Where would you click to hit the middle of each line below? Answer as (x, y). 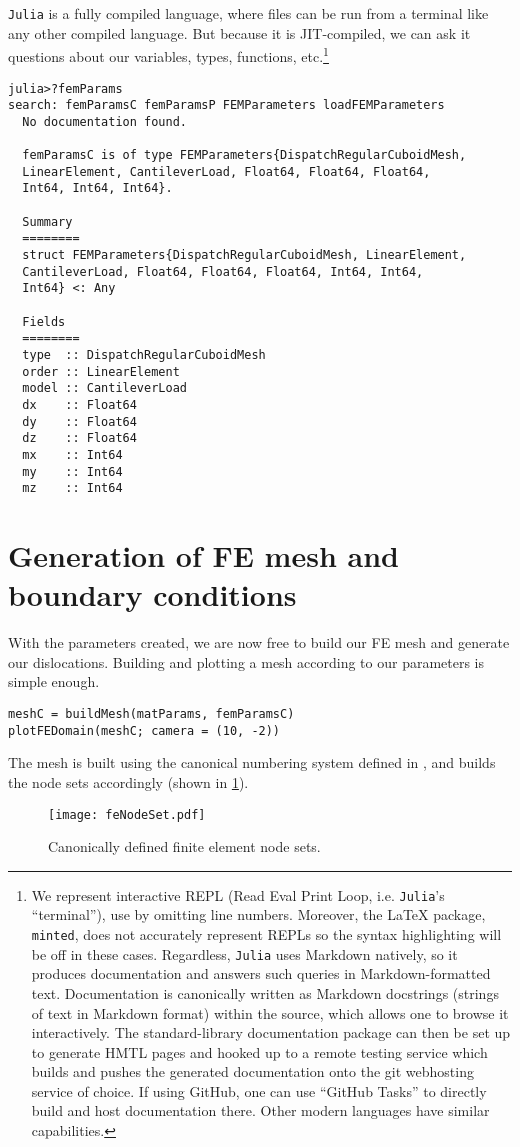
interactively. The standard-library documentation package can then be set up (271, 1032)
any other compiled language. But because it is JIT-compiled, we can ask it (239, 32)
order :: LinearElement (101, 371)
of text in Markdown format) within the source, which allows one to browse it (270, 1012)
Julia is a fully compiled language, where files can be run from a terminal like (248, 13)
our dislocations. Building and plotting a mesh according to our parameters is (246, 661)
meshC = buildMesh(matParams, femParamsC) (151, 714)
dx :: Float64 (79, 404)
